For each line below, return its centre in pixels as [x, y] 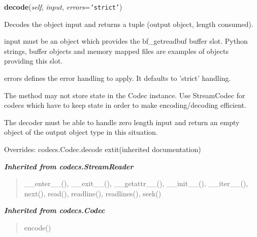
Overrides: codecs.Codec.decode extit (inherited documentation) [103, 149]
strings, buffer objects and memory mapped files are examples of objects [116, 51]
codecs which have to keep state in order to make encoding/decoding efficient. [125, 105]
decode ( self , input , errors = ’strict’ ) [63, 7]
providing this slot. [34, 61]
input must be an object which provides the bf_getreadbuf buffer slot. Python [126, 41]
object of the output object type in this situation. [81, 132]
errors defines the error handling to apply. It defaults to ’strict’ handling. [118, 78]
